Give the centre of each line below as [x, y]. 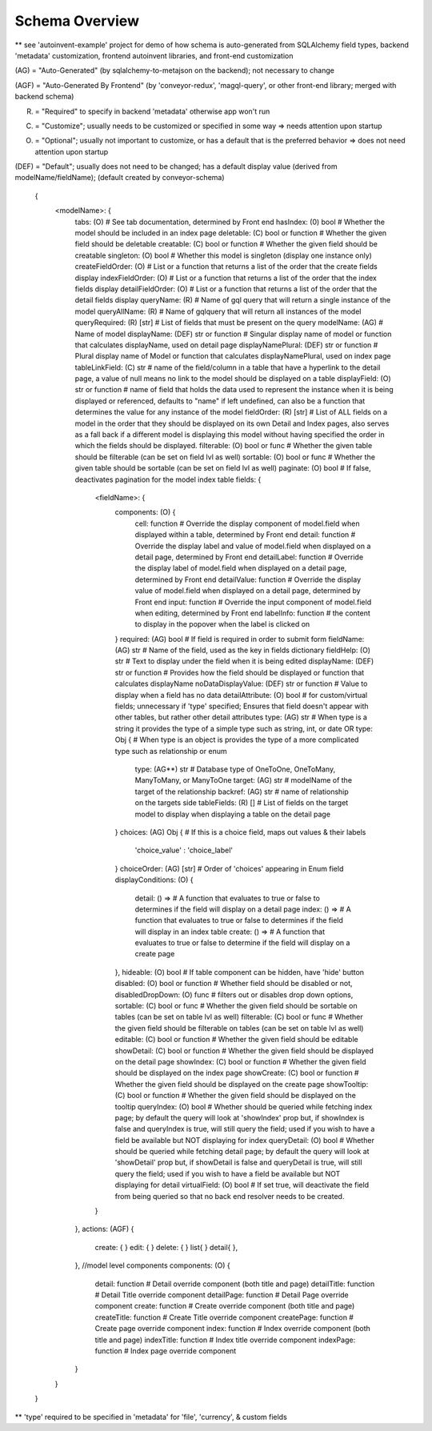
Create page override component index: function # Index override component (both [233, 1329]
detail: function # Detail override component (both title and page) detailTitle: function [235, 1284]
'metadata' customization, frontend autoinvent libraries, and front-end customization [154, 55]
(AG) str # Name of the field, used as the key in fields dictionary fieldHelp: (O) [243, 650]
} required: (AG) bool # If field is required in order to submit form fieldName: [240, 639]
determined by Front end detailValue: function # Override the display [248, 579]
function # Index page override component [166, 1351]
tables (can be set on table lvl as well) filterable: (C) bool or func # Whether [239, 1017]
